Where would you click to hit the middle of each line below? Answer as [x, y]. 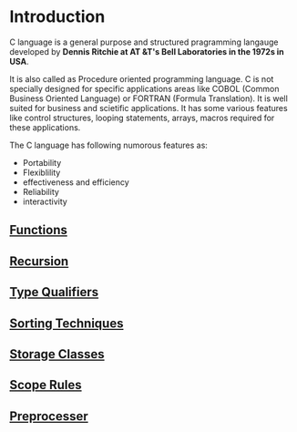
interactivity [45, 201]
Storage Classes [57, 354]
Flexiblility [41, 172]
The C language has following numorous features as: [108, 145]
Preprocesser [49, 416]
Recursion [39, 261]
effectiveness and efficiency [76, 182]
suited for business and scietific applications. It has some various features [149, 108]
